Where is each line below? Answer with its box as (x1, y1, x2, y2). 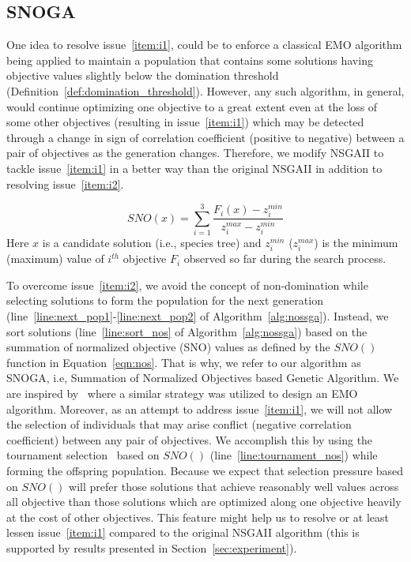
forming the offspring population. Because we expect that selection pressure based (6, 463, 404, 479)
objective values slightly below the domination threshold (6, 67, 279, 84)
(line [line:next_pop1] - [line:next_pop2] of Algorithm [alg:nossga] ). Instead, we (6, 308, 389, 324)
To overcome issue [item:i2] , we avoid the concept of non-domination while (6, 276, 368, 293)
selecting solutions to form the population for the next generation (6, 292, 323, 309)
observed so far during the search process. (183, 250, 386, 267)
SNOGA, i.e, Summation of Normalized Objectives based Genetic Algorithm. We (6, 369, 399, 386)
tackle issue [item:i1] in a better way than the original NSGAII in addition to (6, 159, 383, 176)
